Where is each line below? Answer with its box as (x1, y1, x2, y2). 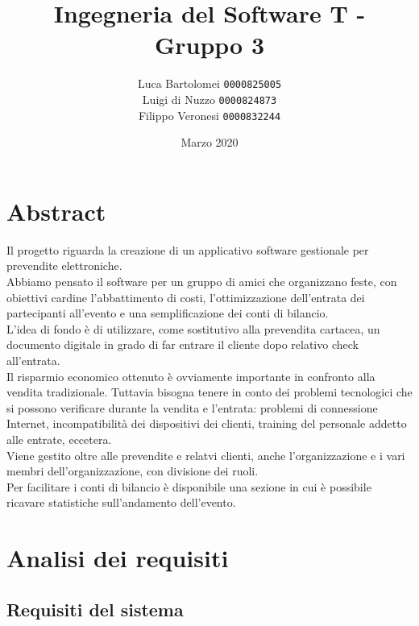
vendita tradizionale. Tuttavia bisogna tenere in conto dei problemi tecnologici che (6, 383, 413, 400)
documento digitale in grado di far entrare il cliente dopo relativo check (6, 336, 359, 353)
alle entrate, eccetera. (6, 430, 112, 447)
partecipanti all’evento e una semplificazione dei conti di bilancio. (6, 305, 329, 321)
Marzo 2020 (180, 134, 239, 151)
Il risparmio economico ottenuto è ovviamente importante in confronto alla (6, 367, 375, 384)
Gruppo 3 (154, 28, 265, 61)
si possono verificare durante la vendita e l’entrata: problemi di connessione (6, 399, 378, 416)
